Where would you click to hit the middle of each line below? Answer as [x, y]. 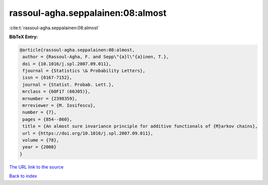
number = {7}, [39, 112]
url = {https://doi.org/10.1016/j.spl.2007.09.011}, [88, 133]
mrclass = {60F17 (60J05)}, [57, 92]
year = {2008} [39, 147]
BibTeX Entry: [24, 37]
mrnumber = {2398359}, [50, 98]
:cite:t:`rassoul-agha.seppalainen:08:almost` [54, 28]
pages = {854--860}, [47, 119]
